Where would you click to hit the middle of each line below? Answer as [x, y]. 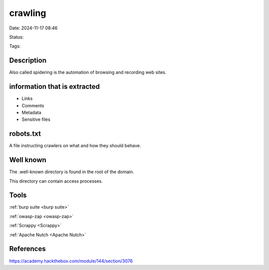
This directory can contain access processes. [56, 181]
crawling [28, 13]
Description [28, 61]
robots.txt [25, 134]
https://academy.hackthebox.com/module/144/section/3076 [71, 261]
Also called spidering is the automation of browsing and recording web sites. [88, 72]
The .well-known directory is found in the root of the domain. [72, 172]
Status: [16, 37]
